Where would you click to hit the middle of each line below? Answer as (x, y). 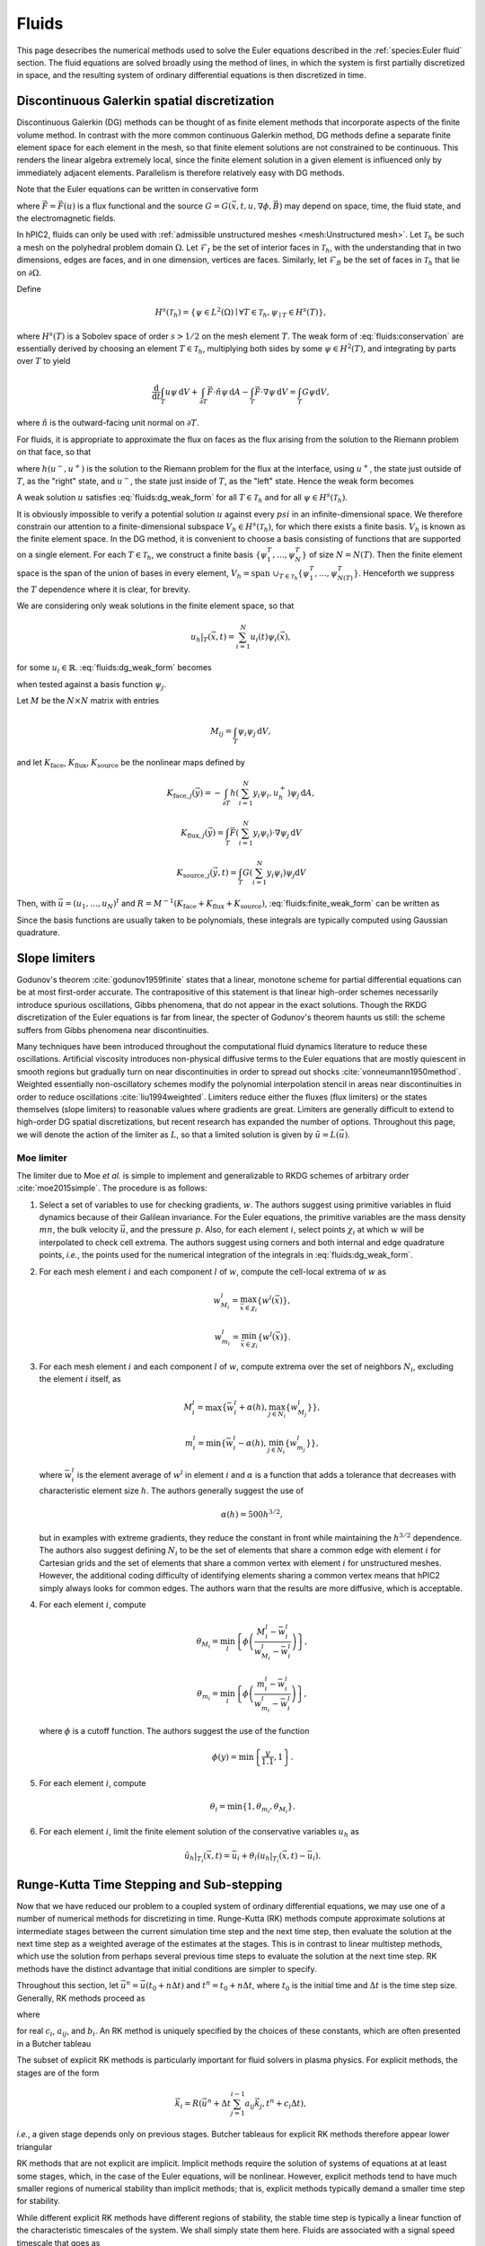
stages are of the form (58, 2073)
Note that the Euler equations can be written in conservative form (138, 190)
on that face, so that (54, 452)
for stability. (39, 2201)
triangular (35, 2146)
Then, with (36, 904)
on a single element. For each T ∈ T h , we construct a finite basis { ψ (142, 555)
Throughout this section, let (67, 1985)
